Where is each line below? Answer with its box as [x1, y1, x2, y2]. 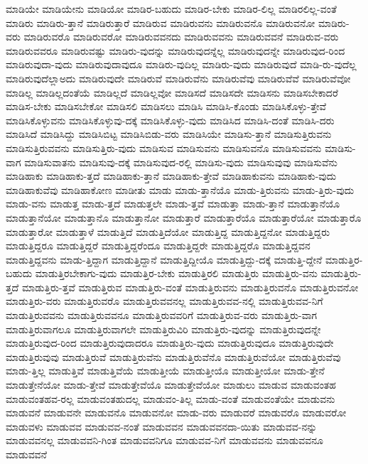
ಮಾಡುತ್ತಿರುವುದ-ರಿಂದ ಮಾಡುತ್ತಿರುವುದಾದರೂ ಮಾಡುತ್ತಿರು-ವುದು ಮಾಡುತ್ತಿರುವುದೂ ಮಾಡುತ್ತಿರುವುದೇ [6, 335, 334, 350]
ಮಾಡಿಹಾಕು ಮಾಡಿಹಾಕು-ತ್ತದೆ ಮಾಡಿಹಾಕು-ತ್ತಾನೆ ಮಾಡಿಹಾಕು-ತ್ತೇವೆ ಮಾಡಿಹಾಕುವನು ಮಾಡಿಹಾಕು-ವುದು [6, 168, 337, 183]
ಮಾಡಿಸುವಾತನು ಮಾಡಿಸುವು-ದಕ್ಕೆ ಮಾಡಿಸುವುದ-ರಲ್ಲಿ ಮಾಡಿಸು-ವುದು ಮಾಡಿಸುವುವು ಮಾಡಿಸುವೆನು [24, 154, 337, 169]
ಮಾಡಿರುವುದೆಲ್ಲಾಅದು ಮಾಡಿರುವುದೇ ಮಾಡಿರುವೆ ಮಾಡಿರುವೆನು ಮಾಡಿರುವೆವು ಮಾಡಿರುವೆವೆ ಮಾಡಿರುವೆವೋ [6, 70, 351, 85]
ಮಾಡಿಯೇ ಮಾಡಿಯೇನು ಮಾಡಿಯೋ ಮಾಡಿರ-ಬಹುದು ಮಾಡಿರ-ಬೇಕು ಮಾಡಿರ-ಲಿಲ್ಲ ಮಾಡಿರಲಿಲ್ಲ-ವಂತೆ [6, 1, 337, 16]
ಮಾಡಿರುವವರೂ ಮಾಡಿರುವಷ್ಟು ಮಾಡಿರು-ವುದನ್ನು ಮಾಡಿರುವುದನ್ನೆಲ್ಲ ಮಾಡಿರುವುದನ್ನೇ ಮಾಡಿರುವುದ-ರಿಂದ [6, 43, 345, 58]
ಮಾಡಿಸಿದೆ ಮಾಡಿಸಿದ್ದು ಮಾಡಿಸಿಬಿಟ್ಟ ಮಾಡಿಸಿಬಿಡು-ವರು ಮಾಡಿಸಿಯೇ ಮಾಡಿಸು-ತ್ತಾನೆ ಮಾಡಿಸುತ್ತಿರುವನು [6, 126, 332, 141]
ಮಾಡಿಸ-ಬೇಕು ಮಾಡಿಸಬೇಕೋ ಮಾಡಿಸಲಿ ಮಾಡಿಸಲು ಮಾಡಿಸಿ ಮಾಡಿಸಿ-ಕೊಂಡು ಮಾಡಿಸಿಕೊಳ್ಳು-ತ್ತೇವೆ [6, 99, 327, 114]
